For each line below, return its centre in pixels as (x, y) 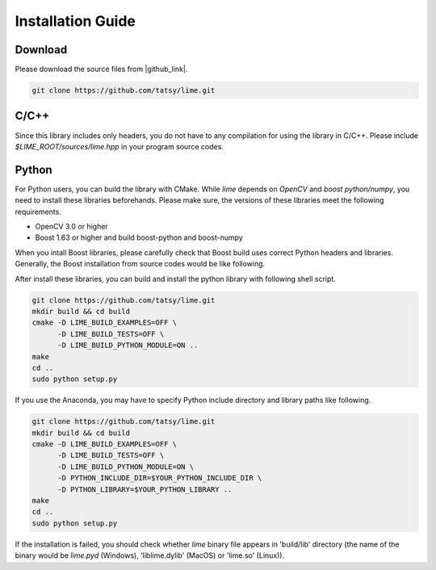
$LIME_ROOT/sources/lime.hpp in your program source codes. (119, 146)
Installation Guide (75, 21)
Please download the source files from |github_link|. (101, 69)
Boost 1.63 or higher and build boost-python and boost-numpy (139, 237)
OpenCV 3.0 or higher (71, 227)
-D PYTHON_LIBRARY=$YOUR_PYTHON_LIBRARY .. (145, 489)
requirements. (38, 212)
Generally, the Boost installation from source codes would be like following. (140, 264)
